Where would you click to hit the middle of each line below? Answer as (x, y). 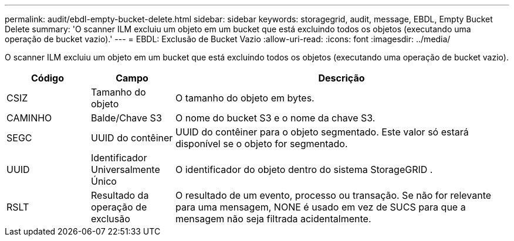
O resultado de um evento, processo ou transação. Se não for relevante (333, 195)
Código (47, 78)
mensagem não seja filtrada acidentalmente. (273, 219)
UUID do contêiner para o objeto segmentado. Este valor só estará (322, 132)
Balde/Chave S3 (126, 118)
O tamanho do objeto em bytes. (245, 98)
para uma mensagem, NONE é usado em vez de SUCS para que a (320, 207)
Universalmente (125, 169)
